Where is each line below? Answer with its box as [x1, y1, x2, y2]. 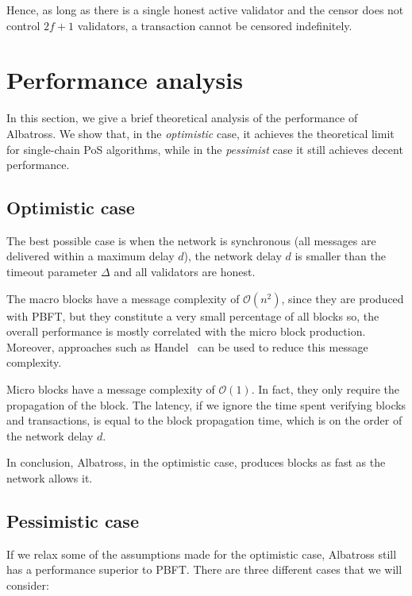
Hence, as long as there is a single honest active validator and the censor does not [6, 2, 404, 17]
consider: [6, 577, 49, 593]
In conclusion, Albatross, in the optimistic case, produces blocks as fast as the [6, 454, 386, 471]
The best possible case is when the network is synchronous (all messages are [6, 232, 376, 248]
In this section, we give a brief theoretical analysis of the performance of [6, 110, 358, 126]
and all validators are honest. [114, 263, 256, 280]
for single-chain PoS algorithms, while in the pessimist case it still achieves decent [6, 140, 403, 157]
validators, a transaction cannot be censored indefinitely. [77, 17, 352, 33]
